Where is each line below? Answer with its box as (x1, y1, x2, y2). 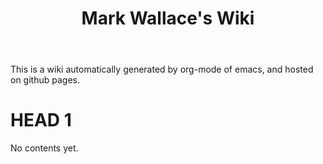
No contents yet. (10, 142, 79, 154)
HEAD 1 (10, 109, 72, 132)
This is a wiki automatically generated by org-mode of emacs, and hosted (10, 63, 314, 76)
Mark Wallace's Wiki (81, 7, 255, 30)
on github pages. (10, 74, 80, 86)
